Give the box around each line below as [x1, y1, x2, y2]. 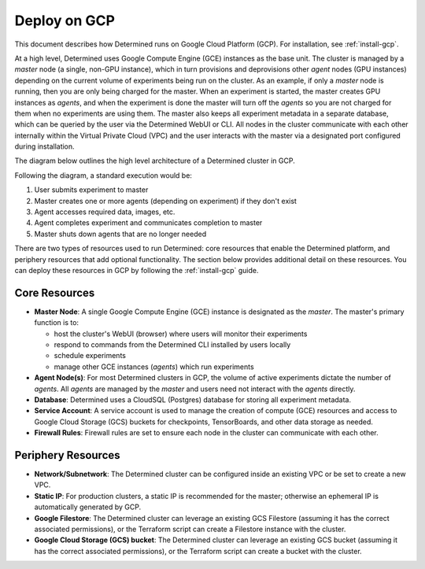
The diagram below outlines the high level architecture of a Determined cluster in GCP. [14, 156, 295, 165]
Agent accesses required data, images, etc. [34, 207, 176, 216]
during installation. [14, 142, 75, 151]
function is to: [34, 318, 79, 327]
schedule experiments [54, 351, 126, 360]
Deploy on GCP [14, 12, 116, 29]
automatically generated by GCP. [34, 502, 142, 512]
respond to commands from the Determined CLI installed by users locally [54, 340, 291, 349]
